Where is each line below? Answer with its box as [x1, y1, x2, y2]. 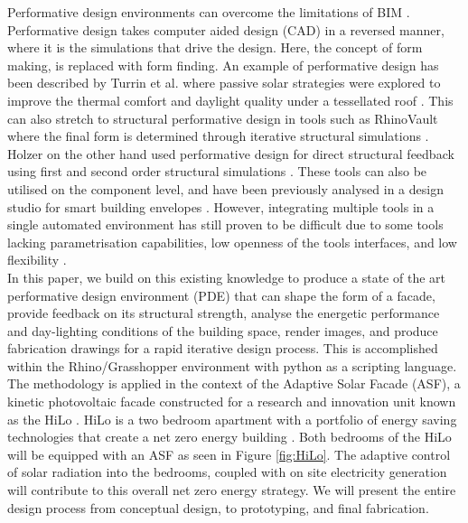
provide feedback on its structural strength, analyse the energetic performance [7, 304, 440, 322]
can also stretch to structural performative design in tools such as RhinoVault [7, 108, 438, 127]
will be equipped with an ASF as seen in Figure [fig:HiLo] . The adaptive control [7, 444, 451, 463]
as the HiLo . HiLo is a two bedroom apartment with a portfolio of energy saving [7, 409, 457, 428]
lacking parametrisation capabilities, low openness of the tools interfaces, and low [7, 232, 457, 251]
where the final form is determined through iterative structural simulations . [7, 126, 429, 145]
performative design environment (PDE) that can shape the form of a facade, [7, 285, 435, 304]
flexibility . [7, 250, 67, 269]
